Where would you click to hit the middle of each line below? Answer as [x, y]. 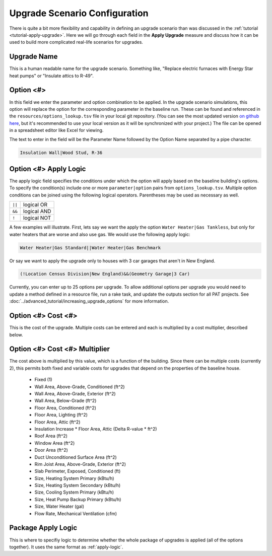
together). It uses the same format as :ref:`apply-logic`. [66, 547]
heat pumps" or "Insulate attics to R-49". [52, 76]
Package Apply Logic [43, 528]
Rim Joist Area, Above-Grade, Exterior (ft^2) [80, 464]
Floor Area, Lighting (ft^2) [61, 415]
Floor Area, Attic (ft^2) [57, 422]
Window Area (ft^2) [55, 443]
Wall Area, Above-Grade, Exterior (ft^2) [75, 394]
